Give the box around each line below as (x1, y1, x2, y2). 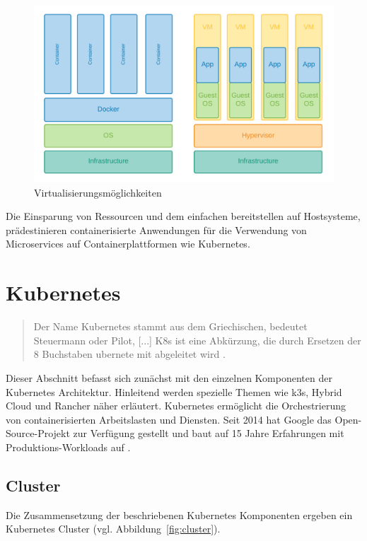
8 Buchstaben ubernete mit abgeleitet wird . (33, 347, 226, 361)
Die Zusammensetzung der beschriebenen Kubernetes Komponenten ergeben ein (6, 507, 353, 522)
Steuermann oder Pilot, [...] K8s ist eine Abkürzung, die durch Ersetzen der (33, 332, 361, 347)
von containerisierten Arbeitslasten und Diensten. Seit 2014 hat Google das (6, 412, 332, 426)
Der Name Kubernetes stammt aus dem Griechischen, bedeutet (33, 319, 308, 334)
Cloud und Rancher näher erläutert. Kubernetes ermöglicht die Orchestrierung (6, 398, 346, 413)
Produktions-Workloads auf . (6, 439, 131, 454)
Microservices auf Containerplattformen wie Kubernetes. (6, 236, 250, 251)
